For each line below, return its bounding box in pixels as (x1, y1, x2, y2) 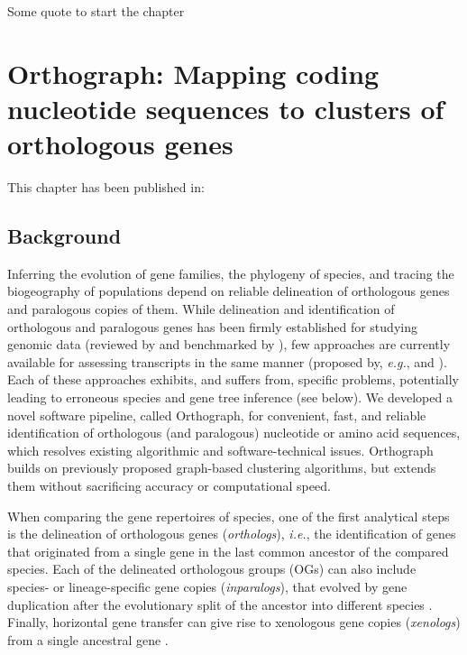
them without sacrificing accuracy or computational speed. (7, 476, 331, 495)
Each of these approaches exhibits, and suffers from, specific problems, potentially (7, 370, 460, 389)
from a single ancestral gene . (7, 630, 169, 649)
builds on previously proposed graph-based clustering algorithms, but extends (7, 458, 436, 477)
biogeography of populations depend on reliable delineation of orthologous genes (7, 281, 450, 300)
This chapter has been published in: (7, 178, 205, 197)
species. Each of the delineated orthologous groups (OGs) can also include (7, 559, 417, 578)
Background (7, 222, 122, 250)
